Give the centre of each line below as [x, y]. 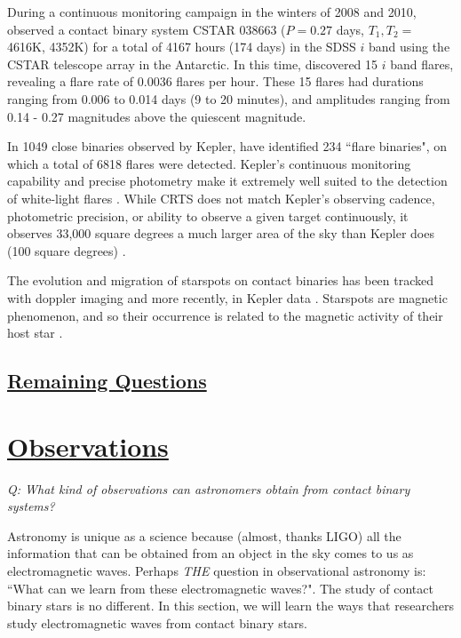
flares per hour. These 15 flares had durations [300, 81]
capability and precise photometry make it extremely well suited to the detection [227, 181]
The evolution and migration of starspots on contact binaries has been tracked [221, 280]
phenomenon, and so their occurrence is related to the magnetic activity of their [225, 315]
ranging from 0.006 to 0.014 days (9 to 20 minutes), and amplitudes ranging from [229, 98]
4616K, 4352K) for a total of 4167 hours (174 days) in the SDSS [182, 47]
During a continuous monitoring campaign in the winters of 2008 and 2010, [212, 12]
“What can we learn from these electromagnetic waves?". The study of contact [220, 588]
